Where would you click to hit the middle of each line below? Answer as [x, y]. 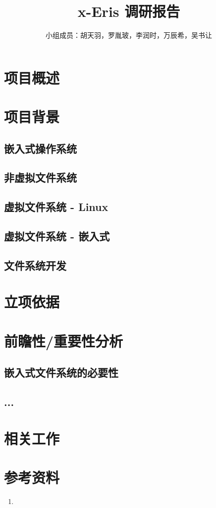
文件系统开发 [35, 265]
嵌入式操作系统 [40, 148]
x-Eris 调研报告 [129, 11]
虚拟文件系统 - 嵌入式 [57, 236]
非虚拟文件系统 [40, 177]
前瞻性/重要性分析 [64, 341]
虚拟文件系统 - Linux [56, 207]
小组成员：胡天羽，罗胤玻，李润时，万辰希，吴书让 [129, 35]
